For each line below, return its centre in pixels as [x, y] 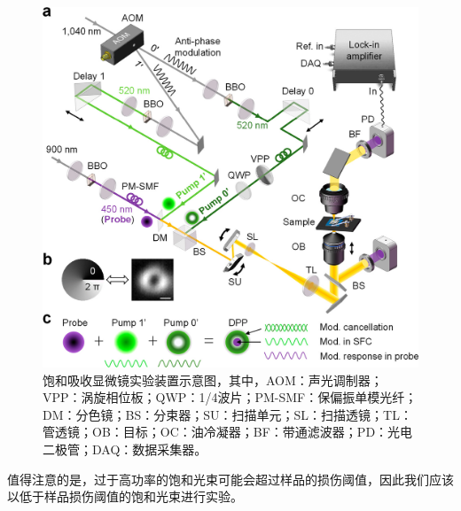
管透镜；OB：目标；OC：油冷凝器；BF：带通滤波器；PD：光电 [228, 432]
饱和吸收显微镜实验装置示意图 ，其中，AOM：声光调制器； [213, 379]
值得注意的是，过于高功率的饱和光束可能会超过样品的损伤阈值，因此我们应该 [230, 479]
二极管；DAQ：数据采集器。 [125, 449]
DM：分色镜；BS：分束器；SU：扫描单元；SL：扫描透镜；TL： [227, 414]
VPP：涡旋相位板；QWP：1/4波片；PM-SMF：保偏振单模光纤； [230, 397]
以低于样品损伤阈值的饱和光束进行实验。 [125, 496]
